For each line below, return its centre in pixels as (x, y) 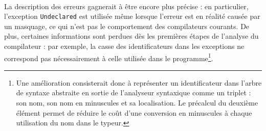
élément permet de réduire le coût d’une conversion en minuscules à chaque (134, 112)
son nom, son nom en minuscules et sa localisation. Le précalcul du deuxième (137, 103)
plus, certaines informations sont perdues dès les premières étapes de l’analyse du (131, 36)
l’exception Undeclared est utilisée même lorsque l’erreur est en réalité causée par (132, 16)
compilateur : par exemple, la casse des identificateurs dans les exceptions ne (124, 46)
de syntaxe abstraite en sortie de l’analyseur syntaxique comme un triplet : (134, 93)
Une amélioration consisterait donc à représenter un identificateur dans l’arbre (139, 82)
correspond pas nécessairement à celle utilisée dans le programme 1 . (109, 57)
